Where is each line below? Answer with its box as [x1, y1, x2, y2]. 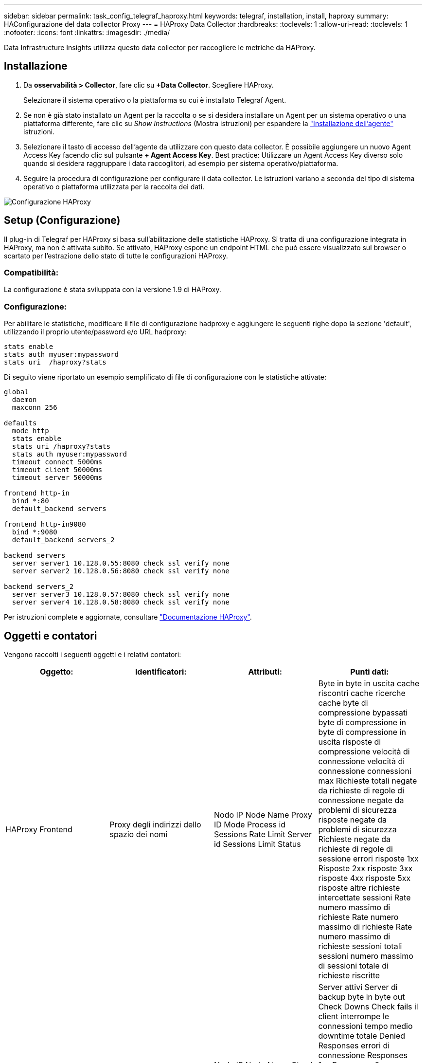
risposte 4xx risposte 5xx [318, 873, 411, 883]
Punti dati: [350, 667, 389, 677]
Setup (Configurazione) [4, 214, 121, 227]
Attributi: [248, 667, 283, 677]
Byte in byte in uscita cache [318, 678, 420, 689]
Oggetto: [39, 667, 73, 677]
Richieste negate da [318, 834, 391, 844]
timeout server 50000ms [12, 474, 103, 482]
